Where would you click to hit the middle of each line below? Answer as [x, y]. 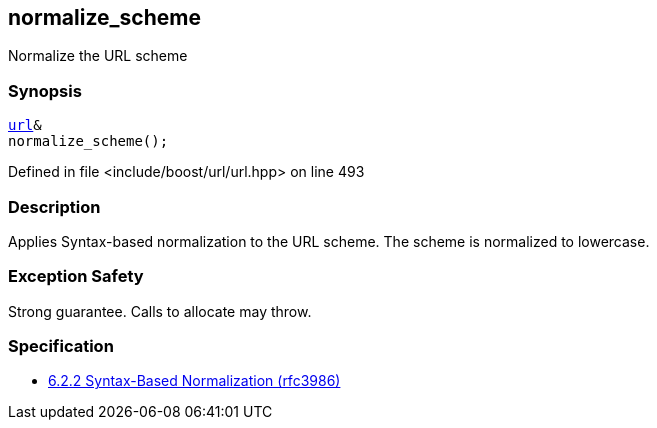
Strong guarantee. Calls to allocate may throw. [160, 311]
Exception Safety [76, 276]
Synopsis [45, 90]
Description [54, 206]
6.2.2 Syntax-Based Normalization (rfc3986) [194, 381]
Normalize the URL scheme [98, 56]
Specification [61, 346]
